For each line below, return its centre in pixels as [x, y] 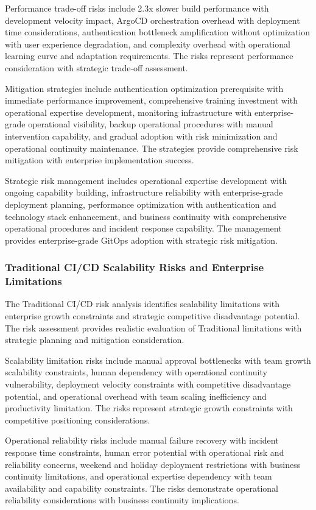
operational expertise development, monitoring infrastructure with [128, 112]
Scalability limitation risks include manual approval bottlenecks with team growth [158, 360]
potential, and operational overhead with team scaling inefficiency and [136, 396]
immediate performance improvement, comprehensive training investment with [151, 100]
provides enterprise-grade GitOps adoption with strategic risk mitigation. [141, 240]
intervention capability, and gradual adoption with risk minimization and [141, 136]
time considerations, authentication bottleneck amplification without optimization [158, 32]
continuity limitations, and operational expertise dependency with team [139, 476]
